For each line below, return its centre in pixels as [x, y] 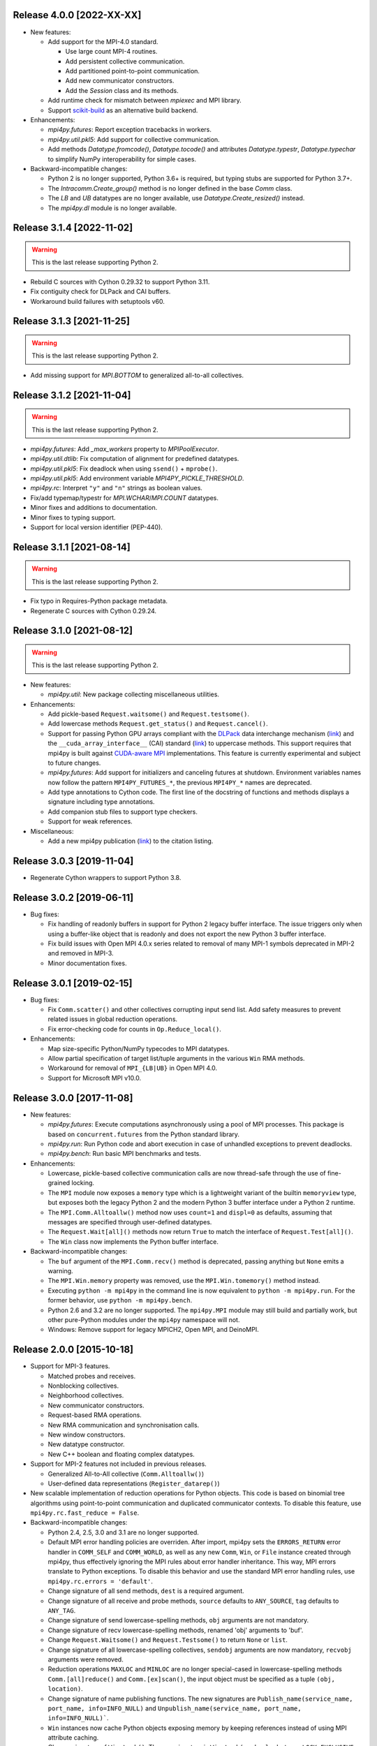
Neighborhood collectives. [86, 1395]
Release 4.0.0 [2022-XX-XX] [77, 15]
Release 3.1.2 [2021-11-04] [72, 395]
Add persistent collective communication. [125, 61]
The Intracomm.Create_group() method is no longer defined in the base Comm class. [170, 188]
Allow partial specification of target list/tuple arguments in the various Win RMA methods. [176, 1059]
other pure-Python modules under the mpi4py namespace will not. [144, 1319]
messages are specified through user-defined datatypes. [130, 1222]
